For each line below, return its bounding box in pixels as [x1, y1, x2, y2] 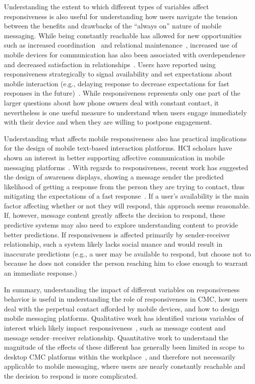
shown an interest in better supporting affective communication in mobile [4, 152, 225, 162]
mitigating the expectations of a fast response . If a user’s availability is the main [4, 191, 249, 201]
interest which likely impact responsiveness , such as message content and [4, 323, 226, 333]
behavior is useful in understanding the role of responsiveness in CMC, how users [4, 294, 248, 304]
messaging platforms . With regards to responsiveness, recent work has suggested [4, 162, 249, 172]
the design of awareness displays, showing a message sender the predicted [4, 172, 224, 182]
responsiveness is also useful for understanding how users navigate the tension [4, 11, 238, 21]
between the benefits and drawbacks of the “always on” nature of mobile [4, 21, 222, 31]
